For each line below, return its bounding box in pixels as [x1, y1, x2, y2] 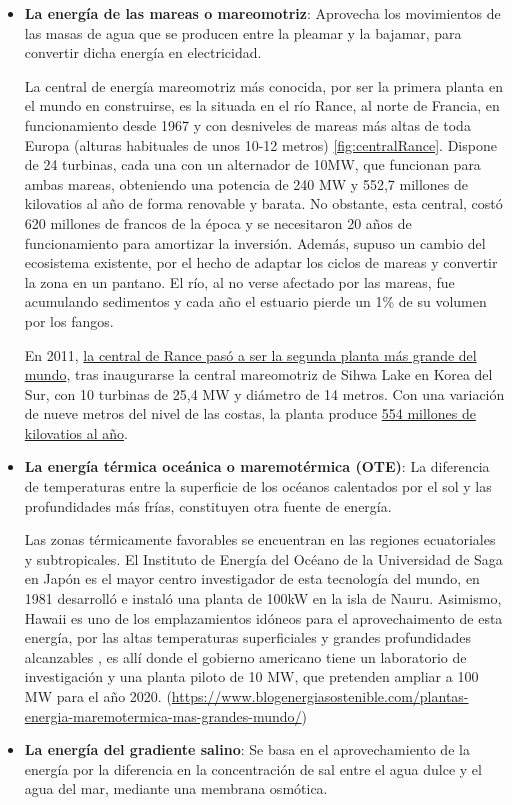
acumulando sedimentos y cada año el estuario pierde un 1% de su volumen [24, 291, 487, 312]
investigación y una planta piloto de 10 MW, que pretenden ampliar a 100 [24, 666, 479, 687]
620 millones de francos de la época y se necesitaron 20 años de [24, 212, 412, 233]
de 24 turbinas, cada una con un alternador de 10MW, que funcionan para [24, 154, 481, 175]
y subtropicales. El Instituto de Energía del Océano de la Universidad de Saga [24, 548, 503, 569]
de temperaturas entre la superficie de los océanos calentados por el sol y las [24, 476, 492, 497]
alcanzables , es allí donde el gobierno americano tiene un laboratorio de [24, 646, 467, 667]
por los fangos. [24, 310, 114, 331]
